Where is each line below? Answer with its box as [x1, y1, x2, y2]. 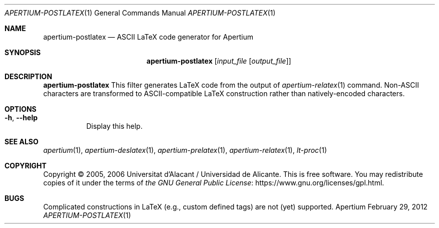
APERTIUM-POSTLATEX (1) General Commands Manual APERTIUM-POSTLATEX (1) [5, 9, 276, 17]
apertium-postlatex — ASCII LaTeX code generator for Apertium [43, 33, 253, 41]
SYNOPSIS [5, 48, 41, 57]
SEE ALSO [5, 137, 39, 146]
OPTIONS [5, 105, 37, 113]
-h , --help [5, 113, 38, 122]
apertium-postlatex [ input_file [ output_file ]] [146, 57, 291, 65]
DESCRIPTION [5, 72, 53, 81]
